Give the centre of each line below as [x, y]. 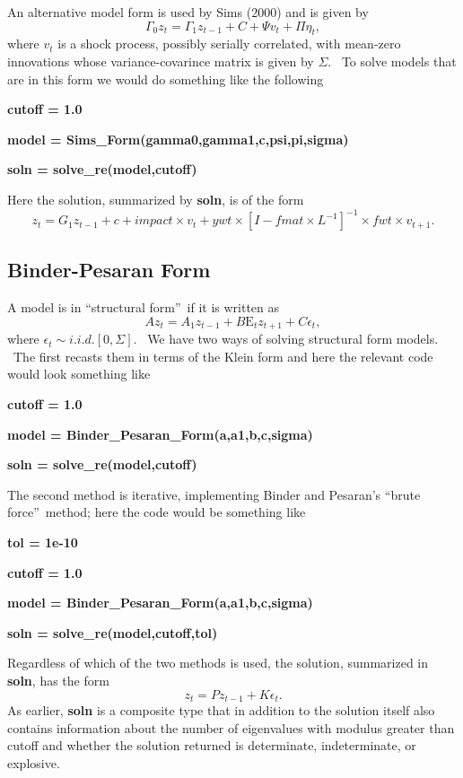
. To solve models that [392, 61]
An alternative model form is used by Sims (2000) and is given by [188, 12]
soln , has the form [58, 681]
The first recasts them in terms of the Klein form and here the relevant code [223, 356]
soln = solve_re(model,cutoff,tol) [113, 632]
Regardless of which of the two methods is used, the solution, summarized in [218, 663]
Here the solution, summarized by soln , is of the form [156, 199]
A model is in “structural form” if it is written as [144, 307]
